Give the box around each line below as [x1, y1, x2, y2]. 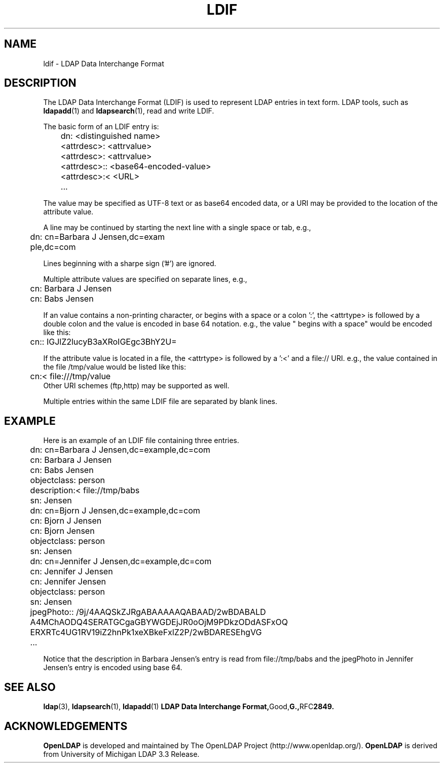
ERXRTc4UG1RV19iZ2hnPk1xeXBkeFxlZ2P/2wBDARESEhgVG [30, 627, 262, 638]
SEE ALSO [4, 680, 56, 693]
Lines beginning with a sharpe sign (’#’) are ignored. [43, 259, 216, 268]
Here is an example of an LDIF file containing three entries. [43, 436, 239, 445]
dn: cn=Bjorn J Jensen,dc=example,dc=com [30, 505, 200, 516]
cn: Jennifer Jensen [30, 576, 106, 587]
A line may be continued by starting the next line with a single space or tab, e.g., [43, 223, 311, 232]
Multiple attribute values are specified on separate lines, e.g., [43, 275, 247, 284]
